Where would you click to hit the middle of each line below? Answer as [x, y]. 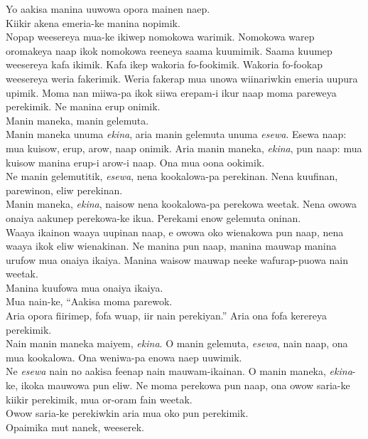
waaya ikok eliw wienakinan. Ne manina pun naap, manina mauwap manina [171, 246]
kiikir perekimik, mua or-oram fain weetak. [99, 399]
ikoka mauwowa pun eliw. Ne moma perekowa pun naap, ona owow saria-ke [185, 385]
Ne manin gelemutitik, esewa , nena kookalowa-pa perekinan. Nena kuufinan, [172, 176]
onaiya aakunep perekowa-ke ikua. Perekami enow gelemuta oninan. [153, 217]
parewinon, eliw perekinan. [64, 190]
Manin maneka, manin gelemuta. [77, 120]
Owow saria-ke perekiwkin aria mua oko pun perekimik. [127, 413]
